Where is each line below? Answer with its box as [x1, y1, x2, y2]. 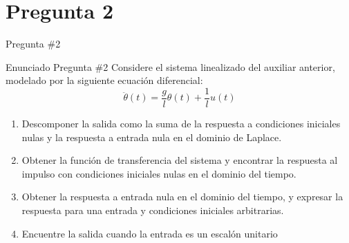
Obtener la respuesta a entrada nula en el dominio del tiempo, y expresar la [21, 189, 343, 204]
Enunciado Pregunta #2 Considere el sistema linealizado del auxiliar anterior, [6, 59, 335, 74]
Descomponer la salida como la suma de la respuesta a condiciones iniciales [21, 116, 341, 130]
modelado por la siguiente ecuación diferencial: [6, 73, 203, 87]
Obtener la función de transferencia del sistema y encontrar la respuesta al [21, 153, 338, 167]
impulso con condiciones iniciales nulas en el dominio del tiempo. [21, 166, 296, 180]
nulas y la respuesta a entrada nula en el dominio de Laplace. [21, 129, 282, 144]
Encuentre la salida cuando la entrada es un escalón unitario [21, 226, 278, 240]
